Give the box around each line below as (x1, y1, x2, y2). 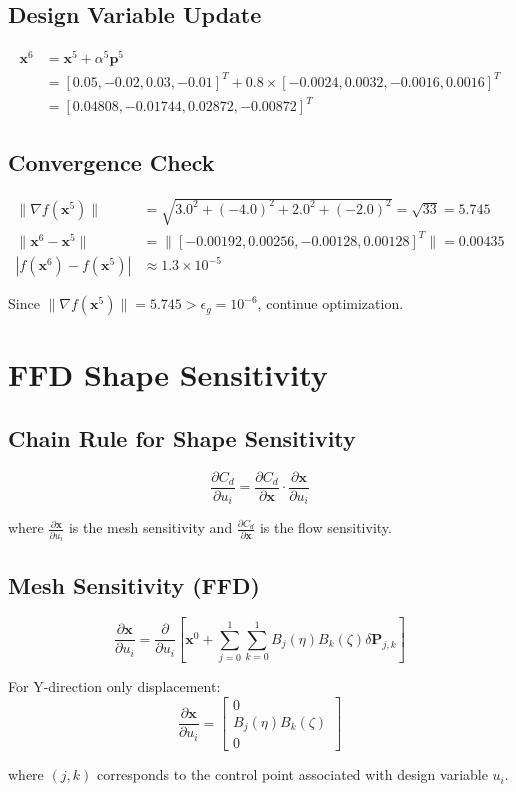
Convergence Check (8, 146, 215, 177)
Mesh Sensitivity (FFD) (8, 569, 260, 600)
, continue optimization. (257, 293, 404, 314)
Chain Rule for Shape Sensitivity (8, 422, 356, 453)
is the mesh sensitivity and (68, 517, 233, 538)
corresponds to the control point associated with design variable (96, 764, 488, 785)
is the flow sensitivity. (259, 517, 392, 538)
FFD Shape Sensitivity (8, 354, 328, 395)
